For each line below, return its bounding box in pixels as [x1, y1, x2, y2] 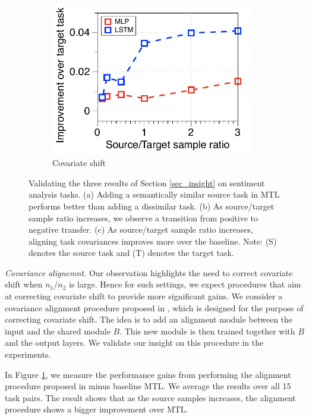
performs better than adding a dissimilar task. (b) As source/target [29, 199, 275, 212]
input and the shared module [5, 324, 111, 337]
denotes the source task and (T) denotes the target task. [29, 246, 234, 259]
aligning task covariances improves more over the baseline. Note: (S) [29, 234, 277, 247]
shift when [5, 278, 43, 290]
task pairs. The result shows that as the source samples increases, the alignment [5, 391, 296, 404]
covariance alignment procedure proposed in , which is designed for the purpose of [5, 301, 304, 314]
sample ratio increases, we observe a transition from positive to [29, 211, 258, 224]
